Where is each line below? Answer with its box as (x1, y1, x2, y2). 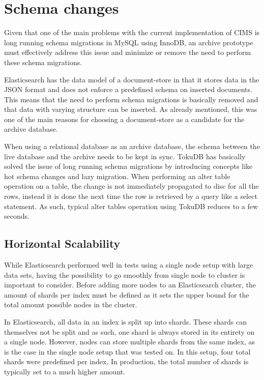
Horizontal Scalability (4, 236, 121, 251)
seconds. (4, 211, 30, 221)
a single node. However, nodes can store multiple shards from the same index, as (4, 336, 255, 347)
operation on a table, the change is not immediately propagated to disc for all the (4, 181, 259, 191)
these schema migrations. (4, 56, 82, 67)
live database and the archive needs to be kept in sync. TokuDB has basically (4, 151, 246, 161)
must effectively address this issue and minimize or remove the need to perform (4, 47, 251, 57)
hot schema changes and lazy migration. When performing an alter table (4, 170, 230, 181)
